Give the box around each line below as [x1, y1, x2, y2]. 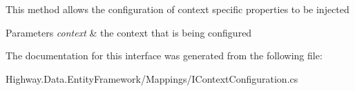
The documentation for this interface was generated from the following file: [6, 48, 323, 63]
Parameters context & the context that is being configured [6, 25, 252, 39]
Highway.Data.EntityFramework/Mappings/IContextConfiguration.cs [6, 71, 298, 85]
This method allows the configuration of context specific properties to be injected [6, 2, 349, 16]
